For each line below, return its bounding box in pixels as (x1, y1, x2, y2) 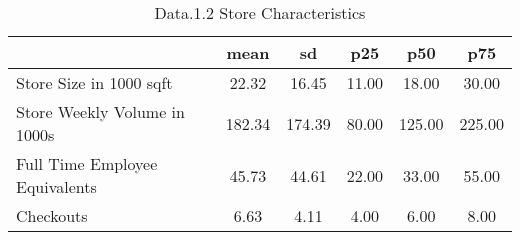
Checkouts (16, 204, 88, 227)
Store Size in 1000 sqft (16, 71, 173, 94)
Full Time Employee (16, 152, 158, 175)
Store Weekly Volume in (16, 100, 185, 123)
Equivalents (16, 175, 97, 198)
